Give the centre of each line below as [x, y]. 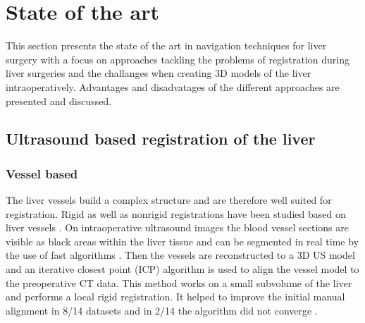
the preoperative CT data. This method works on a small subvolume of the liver [179, 282]
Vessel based [42, 173]
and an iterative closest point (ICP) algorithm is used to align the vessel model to [182, 269]
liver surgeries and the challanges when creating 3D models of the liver [159, 73]
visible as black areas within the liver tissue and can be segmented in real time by [182, 241]
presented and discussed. [59, 100]
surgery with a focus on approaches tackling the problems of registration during [178, 59]
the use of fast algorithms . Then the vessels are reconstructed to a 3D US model [180, 255]
